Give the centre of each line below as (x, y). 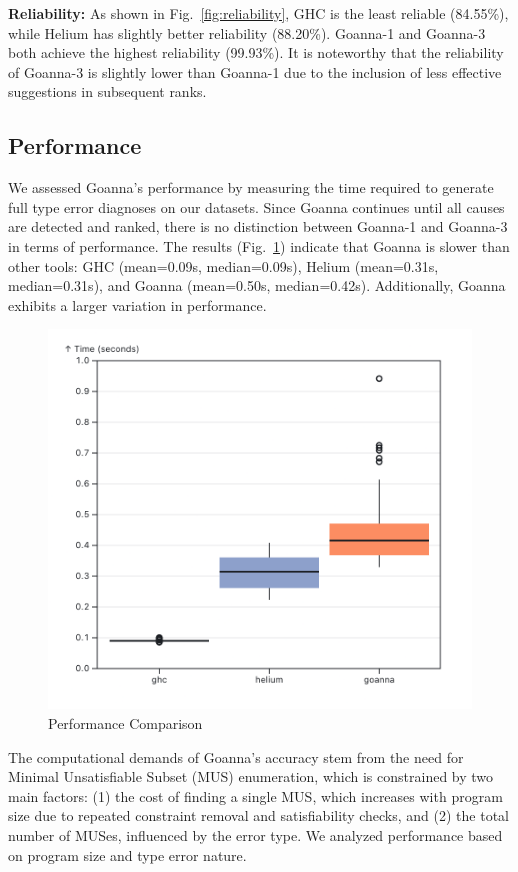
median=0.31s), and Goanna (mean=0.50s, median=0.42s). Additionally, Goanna (257, 285)
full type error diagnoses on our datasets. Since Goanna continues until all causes (256, 206)
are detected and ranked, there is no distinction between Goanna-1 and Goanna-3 (258, 226)
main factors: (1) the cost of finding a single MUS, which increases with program (255, 795)
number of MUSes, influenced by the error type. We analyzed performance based (255, 834)
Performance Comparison (125, 722)
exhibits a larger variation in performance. (137, 304)
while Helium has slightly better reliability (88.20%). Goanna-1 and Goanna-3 (247, 32)
